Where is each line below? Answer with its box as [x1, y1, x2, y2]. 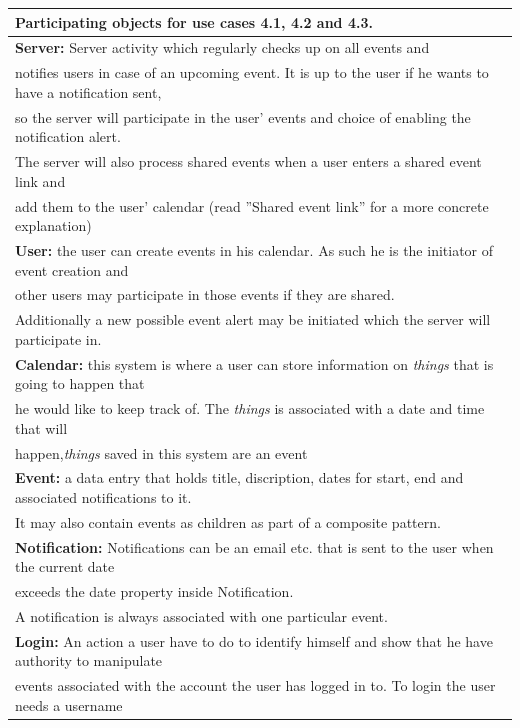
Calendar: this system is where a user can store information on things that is [15, 353, 494, 374]
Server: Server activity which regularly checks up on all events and [15, 37, 430, 58]
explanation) [15, 215, 92, 236]
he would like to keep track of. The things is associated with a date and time [15, 398, 485, 419]
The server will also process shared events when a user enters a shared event [15, 151, 482, 172]
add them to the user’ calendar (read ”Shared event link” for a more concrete [15, 195, 489, 216]
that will [15, 417, 68, 438]
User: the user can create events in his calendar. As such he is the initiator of [15, 239, 494, 260]
